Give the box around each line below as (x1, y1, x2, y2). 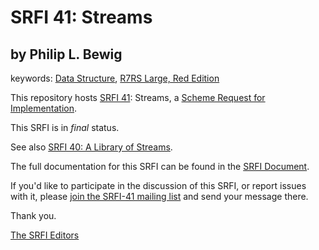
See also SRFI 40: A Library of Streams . (10, 141, 173, 153)
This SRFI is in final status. (10, 122, 120, 133)
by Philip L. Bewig (10, 46, 123, 63)
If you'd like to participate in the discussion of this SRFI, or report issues (10, 180, 307, 191)
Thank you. (10, 210, 57, 221)
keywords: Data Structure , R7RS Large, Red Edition (10, 72, 220, 84)
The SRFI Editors (10, 229, 80, 241)
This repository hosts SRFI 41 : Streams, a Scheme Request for (10, 92, 266, 103)
